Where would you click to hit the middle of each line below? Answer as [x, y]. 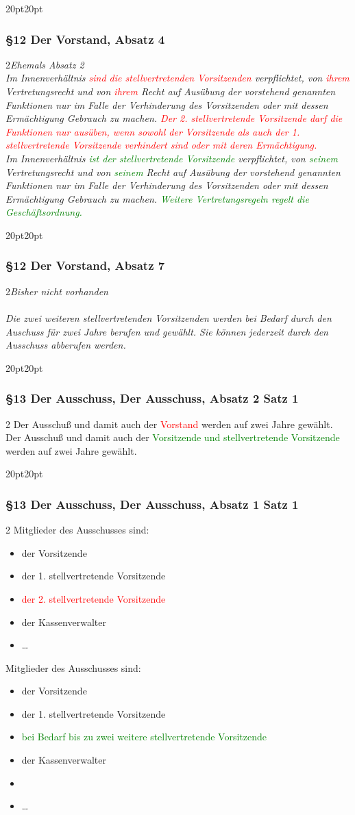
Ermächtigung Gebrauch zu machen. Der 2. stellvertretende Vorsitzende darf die [174, 118]
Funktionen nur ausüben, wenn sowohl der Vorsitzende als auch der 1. [153, 131]
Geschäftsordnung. [44, 212]
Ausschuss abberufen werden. [66, 345]
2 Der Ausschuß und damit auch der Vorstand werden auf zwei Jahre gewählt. [169, 424]
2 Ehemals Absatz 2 [45, 64]
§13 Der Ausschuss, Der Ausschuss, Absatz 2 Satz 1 [152, 398]
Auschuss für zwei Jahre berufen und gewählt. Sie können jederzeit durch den [167, 331]
